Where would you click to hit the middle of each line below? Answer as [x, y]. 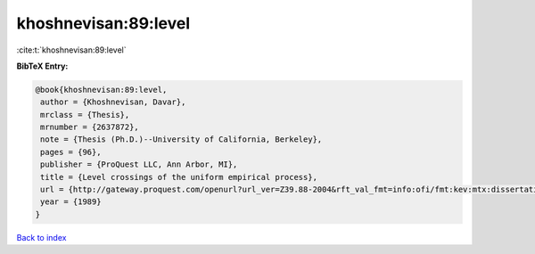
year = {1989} [71, 202]
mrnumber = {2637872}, [90, 127]
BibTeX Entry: [42, 66]
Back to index [41, 237]
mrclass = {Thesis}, [85, 115]
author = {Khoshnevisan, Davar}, [113, 102]
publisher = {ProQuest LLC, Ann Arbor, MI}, [139, 164]
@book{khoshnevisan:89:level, [101, 90]
